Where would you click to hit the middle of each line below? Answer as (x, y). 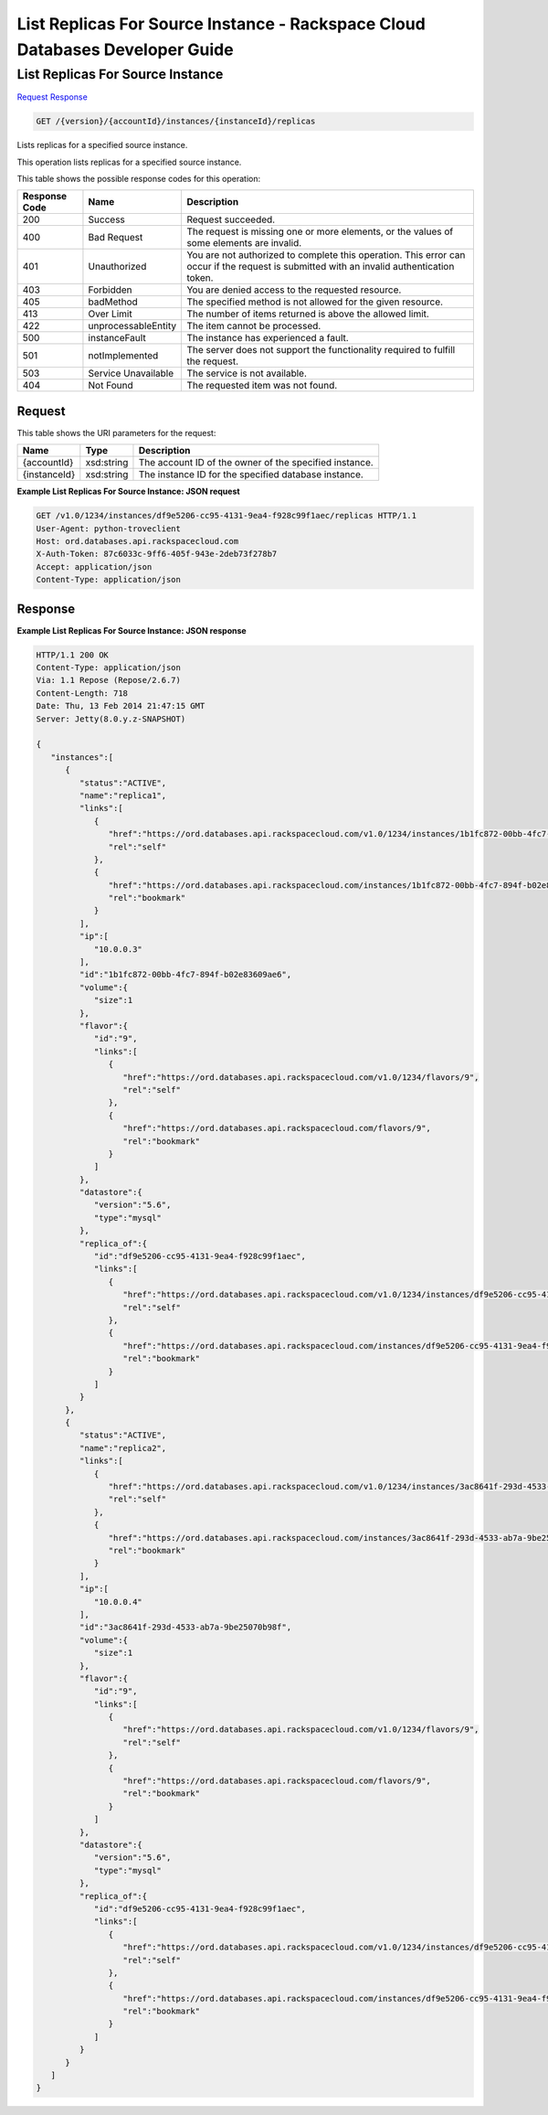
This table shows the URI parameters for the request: (116, 433)
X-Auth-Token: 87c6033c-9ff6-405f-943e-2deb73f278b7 (157, 554)
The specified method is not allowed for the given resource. (315, 302)
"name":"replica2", (123, 1448)
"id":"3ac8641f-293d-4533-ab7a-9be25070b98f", (185, 1627)
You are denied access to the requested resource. (294, 290)
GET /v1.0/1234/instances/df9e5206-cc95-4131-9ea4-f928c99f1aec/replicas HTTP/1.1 (227, 516)
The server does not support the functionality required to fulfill (321, 350)
